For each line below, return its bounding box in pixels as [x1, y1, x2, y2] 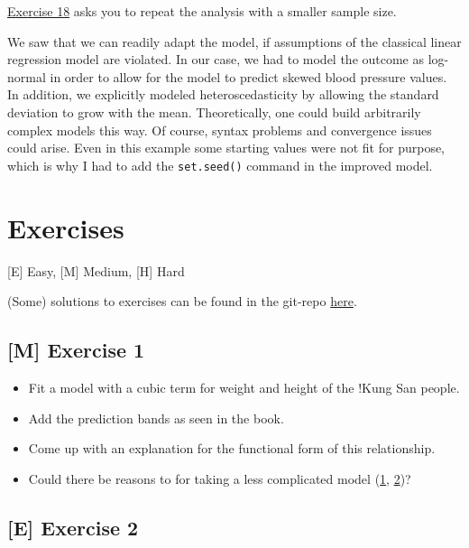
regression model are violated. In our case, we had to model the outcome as [7, 50, 425, 69]
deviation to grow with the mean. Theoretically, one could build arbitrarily [7, 102, 421, 121]
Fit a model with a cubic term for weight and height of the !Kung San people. [28, 377, 460, 396]
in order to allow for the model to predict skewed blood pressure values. [50, 67, 447, 86]
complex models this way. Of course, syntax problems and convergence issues [7, 120, 432, 139]
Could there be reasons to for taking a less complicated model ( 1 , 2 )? [28, 469, 411, 488]
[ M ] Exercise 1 [7, 336, 145, 364]
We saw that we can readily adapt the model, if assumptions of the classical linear [7, 32, 462, 51]
